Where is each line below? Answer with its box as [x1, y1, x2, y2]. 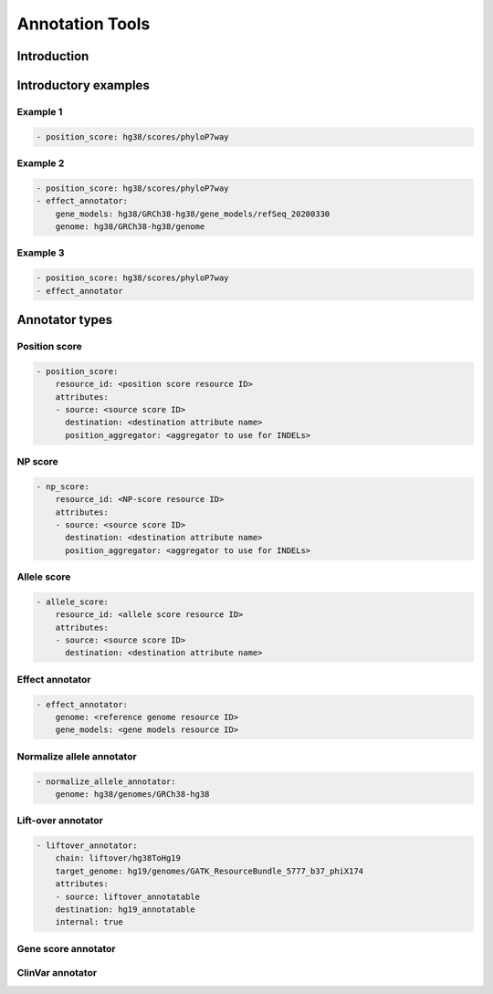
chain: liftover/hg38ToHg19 [55, 853, 182, 863]
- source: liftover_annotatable [55, 891, 201, 902]
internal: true [55, 917, 123, 927]
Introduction [16, 48, 89, 64]
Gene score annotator [16, 942, 116, 955]
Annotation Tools [16, 14, 151, 34]
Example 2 [16, 157, 65, 170]
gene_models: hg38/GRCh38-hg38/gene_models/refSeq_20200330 [55, 208, 330, 219]
